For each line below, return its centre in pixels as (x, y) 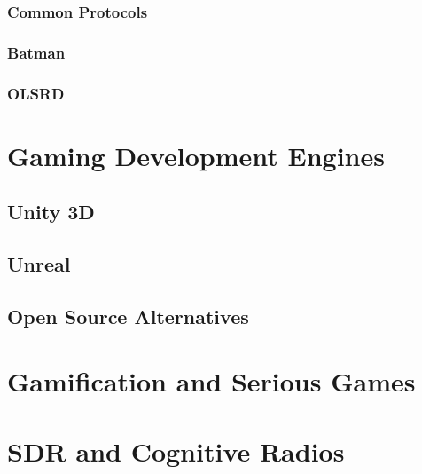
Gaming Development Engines (196, 155)
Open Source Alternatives (128, 316)
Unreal (39, 264)
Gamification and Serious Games (211, 381)
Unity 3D (51, 212)
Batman (36, 52)
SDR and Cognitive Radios (176, 450)
